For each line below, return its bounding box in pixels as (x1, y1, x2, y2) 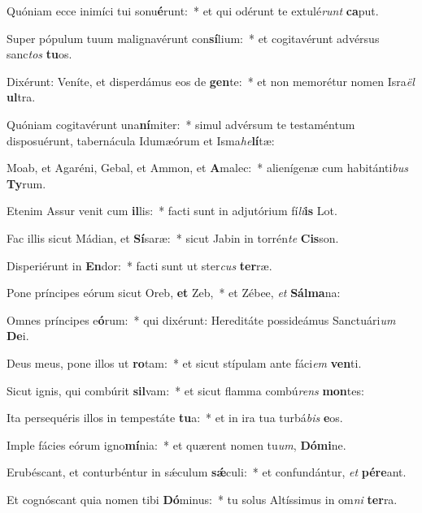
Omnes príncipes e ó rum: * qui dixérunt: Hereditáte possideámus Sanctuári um (7, 311, 396, 328)
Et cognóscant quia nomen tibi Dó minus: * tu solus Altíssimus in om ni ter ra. (7, 490, 398, 507)
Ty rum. (7, 175, 46, 192)
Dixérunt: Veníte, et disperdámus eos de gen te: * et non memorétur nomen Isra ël (7, 72, 415, 89)
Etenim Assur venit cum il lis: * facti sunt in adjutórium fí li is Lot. (7, 202, 337, 219)
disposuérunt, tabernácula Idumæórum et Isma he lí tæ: (7, 131, 275, 149)
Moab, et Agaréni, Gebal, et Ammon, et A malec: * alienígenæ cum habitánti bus (7, 159, 408, 176)
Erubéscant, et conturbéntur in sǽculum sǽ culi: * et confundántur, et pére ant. (7, 463, 407, 481)
